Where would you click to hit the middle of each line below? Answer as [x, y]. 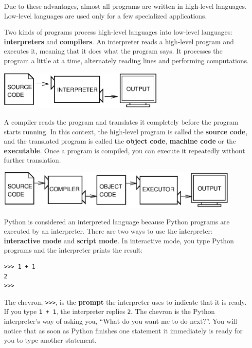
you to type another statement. [50, 340]
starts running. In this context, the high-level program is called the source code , [126, 131]
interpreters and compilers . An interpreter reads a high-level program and [119, 41]
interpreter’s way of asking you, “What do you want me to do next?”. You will [121, 321]
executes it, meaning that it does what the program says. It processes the [113, 51]
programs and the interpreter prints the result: [73, 250]
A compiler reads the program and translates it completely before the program [121, 122]
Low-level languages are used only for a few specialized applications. [106, 15]
